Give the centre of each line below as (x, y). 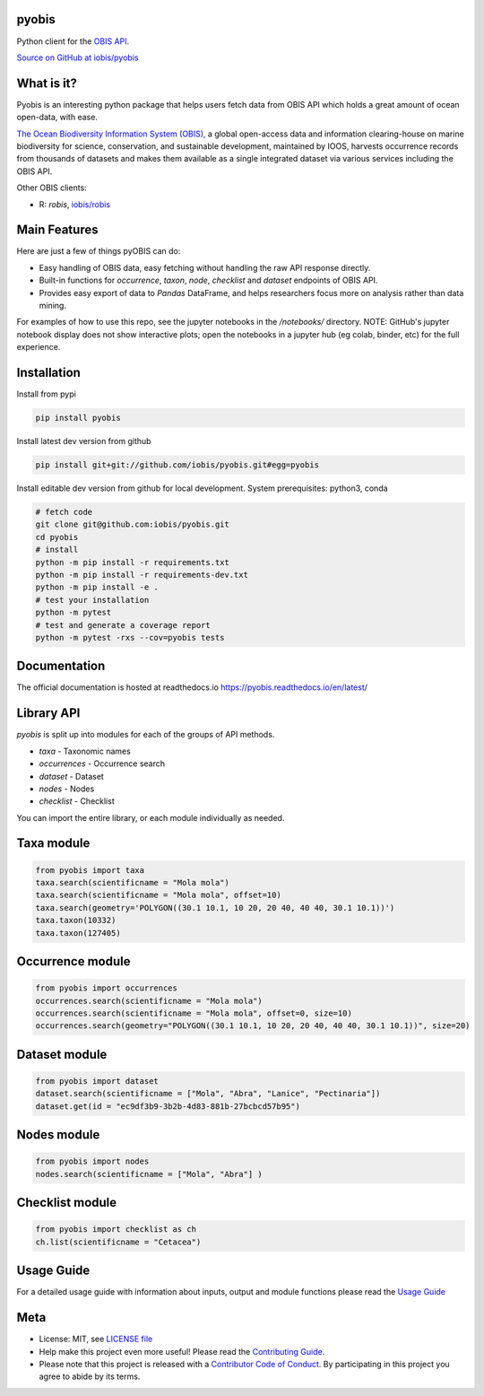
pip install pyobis (78, 418)
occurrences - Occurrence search (102, 763)
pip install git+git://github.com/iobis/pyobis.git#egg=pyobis (177, 465)
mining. (53, 306)
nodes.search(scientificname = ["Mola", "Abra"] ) (149, 1174)
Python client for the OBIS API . (73, 41)
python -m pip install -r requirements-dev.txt (142, 575)
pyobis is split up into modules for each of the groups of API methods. (146, 735)
